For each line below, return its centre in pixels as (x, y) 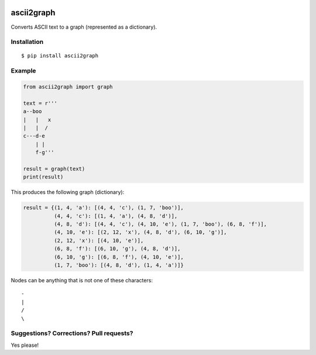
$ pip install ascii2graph (60, 56)
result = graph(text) (54, 169)
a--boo (32, 112)
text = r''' (40, 103)
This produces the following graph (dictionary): (68, 192)
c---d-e (34, 136)
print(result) (43, 177)
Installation (27, 42)
